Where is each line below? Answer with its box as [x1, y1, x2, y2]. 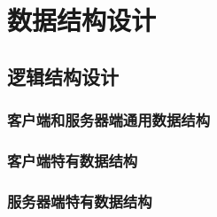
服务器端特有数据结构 [7, 190, 152, 212]
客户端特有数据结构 [7, 149, 138, 171]
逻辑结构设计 [7, 62, 119, 89]
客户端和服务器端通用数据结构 [7, 109, 211, 131]
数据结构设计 [7, 2, 157, 38]
